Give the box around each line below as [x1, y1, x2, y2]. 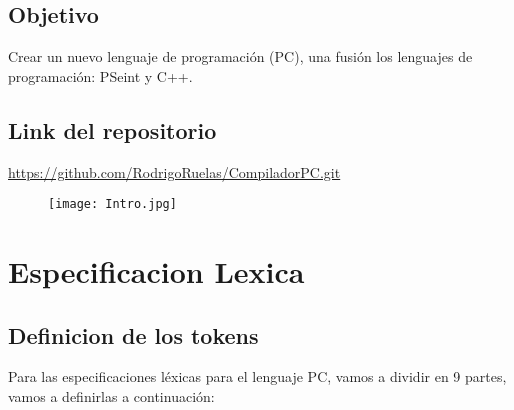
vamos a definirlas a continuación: [8, 386, 215, 407]
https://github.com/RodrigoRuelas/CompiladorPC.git [8, 161, 341, 182]
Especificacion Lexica [8, 251, 305, 292]
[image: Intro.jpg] [48, 197, 177, 212]
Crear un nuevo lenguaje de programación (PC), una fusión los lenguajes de [8, 46, 473, 67]
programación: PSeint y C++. [8, 65, 193, 86]
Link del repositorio [8, 114, 217, 145]
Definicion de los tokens [8, 319, 259, 350]
